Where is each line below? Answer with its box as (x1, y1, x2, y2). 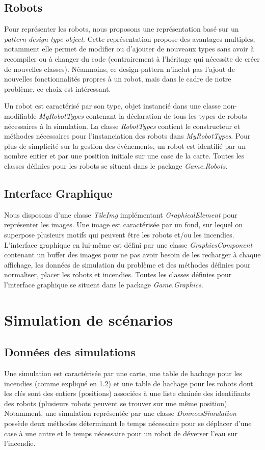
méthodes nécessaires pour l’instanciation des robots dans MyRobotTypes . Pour (4, 130, 251, 141)
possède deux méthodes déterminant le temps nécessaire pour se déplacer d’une (4, 418, 252, 429)
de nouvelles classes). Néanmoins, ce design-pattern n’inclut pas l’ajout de (4, 63, 235, 74)
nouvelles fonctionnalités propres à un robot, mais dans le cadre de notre (4, 73, 231, 84)
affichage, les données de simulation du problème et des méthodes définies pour (4, 259, 251, 270)
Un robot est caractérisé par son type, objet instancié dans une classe (4, 100, 221, 111)
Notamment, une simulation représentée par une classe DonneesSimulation (4, 408, 236, 418)
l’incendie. (4, 438, 36, 448)
